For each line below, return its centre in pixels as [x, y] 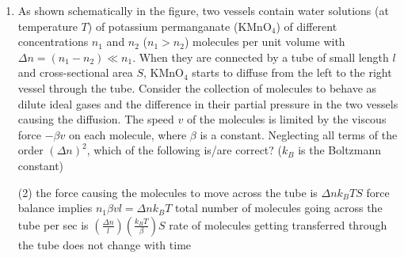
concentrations [53, 42]
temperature [48, 26]
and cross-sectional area [75, 72]
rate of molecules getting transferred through [278, 224]
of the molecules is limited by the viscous [286, 119]
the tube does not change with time [105, 244]
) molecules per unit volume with [265, 42]
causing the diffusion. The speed [96, 119]
